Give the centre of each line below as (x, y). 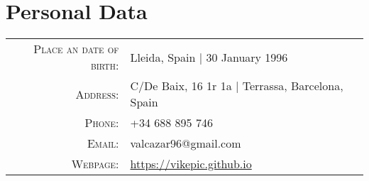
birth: (105, 65)
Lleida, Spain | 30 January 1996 (209, 57)
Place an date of (76, 49)
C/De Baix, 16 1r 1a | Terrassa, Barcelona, (237, 86)
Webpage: (95, 164)
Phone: (102, 123)
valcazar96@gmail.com (186, 143)
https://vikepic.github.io (191, 164)
